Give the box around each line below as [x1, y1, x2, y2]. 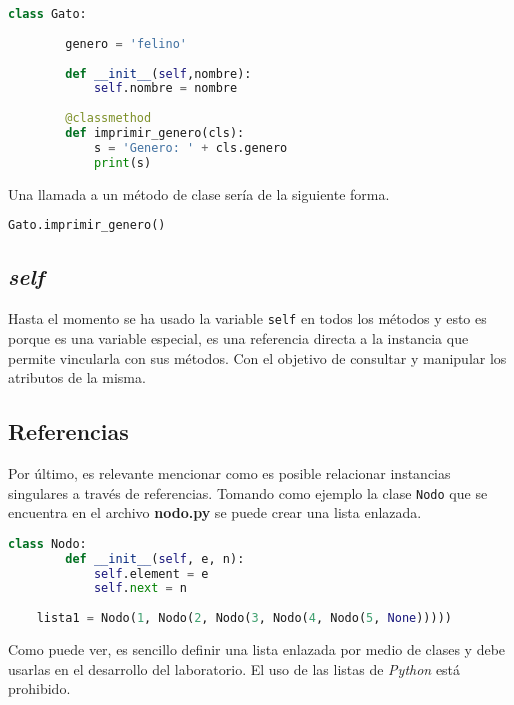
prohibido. [8, 678, 71, 699]
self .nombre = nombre [93, 81, 238, 96]
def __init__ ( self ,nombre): [65, 66, 252, 81]
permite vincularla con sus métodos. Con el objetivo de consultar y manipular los [8, 347, 507, 368]
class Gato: [8, 7, 87, 21]
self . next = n [93, 581, 188, 596]
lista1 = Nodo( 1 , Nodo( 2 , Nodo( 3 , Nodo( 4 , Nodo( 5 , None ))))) [36, 611, 452, 626]
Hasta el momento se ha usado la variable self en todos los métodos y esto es [8, 308, 487, 329]
